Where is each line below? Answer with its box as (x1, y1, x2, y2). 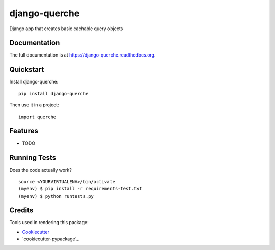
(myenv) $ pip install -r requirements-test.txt (18, 186, 142, 192)
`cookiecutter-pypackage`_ (22, 236, 79, 242)
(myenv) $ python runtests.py (18, 193, 94, 199)
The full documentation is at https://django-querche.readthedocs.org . (9, 52, 156, 58)
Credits (9, 206, 34, 215)
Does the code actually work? (9, 167, 72, 173)
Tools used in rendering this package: (9, 219, 89, 226)
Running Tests (9, 153, 56, 162)
